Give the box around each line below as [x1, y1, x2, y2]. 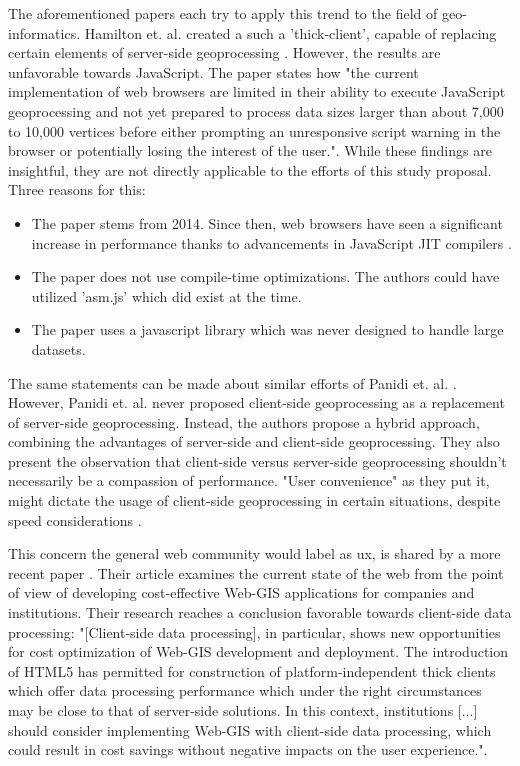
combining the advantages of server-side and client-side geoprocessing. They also [8, 431, 500, 452]
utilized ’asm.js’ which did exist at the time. [31, 285, 302, 306]
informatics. [8, 22, 81, 43]
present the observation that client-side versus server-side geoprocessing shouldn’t [8, 450, 507, 471]
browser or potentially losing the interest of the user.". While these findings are [8, 140, 492, 161]
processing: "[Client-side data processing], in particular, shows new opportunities [8, 621, 501, 642]
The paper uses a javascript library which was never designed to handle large [31, 319, 504, 340]
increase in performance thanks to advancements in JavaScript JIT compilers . [31, 232, 512, 253]
